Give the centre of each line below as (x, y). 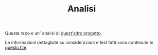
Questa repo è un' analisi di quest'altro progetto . (53, 33)
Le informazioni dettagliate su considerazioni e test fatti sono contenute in (79, 43)
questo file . (16, 48)
